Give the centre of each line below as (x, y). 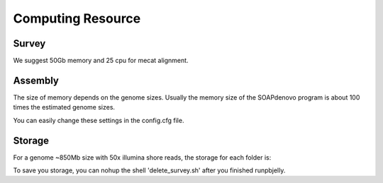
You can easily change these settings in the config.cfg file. (99, 120)
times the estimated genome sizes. (64, 107)
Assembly (36, 80)
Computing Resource (77, 18)
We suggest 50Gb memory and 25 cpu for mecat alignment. (101, 61)
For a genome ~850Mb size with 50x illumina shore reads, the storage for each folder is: (142, 157)
